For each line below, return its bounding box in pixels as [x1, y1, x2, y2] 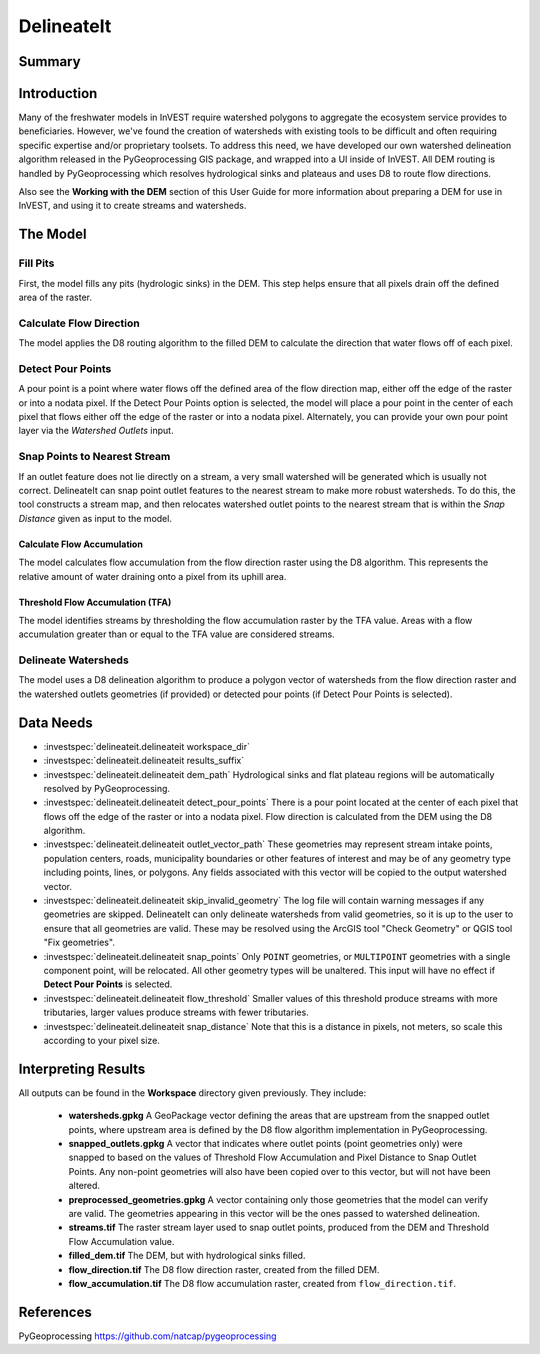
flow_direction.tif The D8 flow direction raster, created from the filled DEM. [68, 1263, 380, 1275]
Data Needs [18, 714, 94, 731]
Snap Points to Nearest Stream [18, 450, 171, 464]
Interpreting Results [18, 1060, 146, 1077]
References [18, 1303, 92, 1320]
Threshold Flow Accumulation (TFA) [18, 596, 172, 608]
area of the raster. [18, 291, 93, 303]
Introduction [18, 85, 98, 102]
